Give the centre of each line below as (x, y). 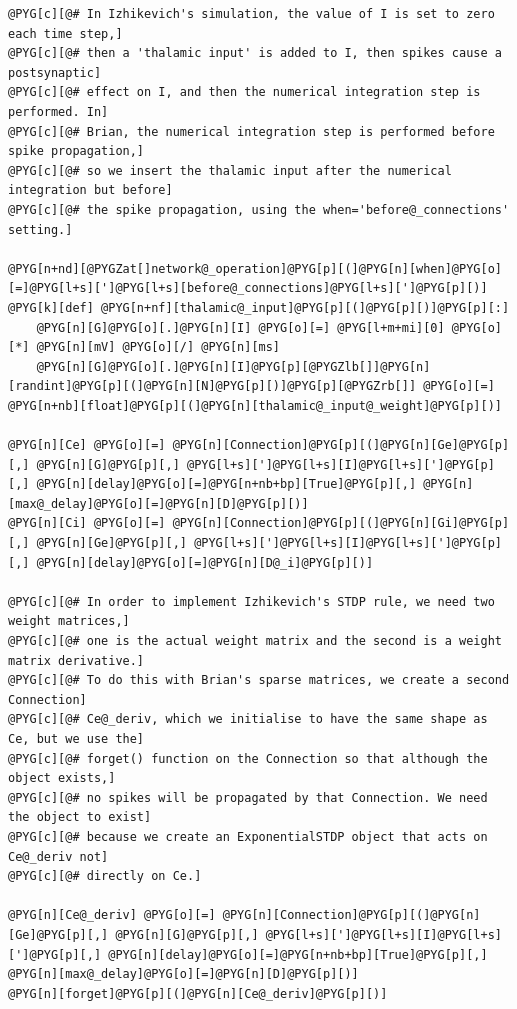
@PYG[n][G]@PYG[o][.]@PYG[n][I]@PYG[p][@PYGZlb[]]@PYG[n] (233, 366)
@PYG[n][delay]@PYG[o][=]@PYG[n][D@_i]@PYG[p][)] (205, 562)
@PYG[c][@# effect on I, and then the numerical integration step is (244, 92)
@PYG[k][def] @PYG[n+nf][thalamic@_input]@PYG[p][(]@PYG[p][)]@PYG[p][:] (259, 307)
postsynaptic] (55, 72)
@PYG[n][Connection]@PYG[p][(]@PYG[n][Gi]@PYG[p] (341, 523)
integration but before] (90, 190)
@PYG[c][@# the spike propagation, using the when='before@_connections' (259, 209)
